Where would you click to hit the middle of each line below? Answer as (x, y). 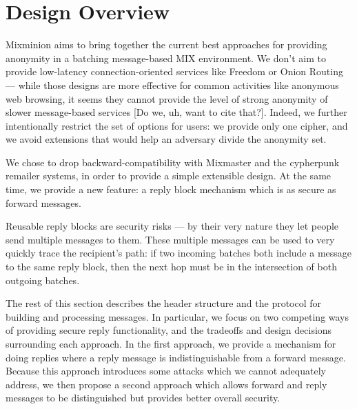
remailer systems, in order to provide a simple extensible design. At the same (169, 176)
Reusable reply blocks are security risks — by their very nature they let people (172, 226)
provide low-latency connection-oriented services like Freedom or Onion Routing (174, 71)
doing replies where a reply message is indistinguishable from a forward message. (176, 357)
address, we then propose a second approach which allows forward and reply (166, 384)
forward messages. (43, 202)
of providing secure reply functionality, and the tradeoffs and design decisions (169, 330)
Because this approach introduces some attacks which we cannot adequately (166, 371)
